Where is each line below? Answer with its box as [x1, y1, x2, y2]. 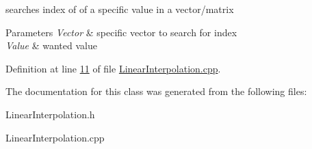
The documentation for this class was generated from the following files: [5, 84, 307, 98]
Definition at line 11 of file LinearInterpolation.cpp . [5, 61, 221, 75]
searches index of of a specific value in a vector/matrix [5, 2, 234, 16]
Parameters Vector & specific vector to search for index [5, 25, 237, 39]
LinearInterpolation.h [5, 107, 95, 121]
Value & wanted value [5, 38, 97, 53]
